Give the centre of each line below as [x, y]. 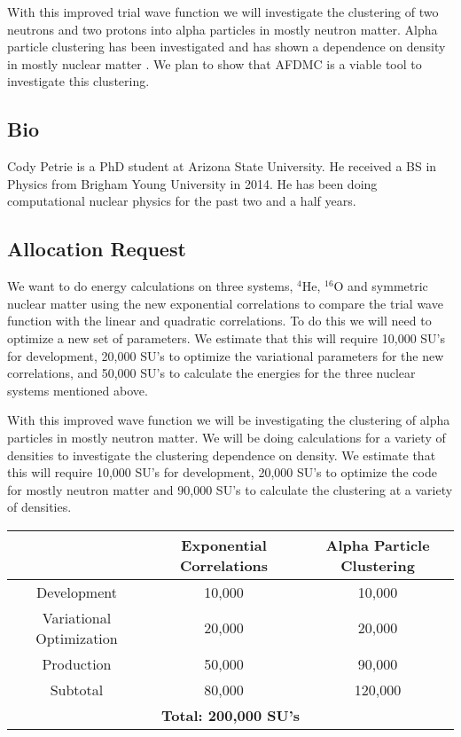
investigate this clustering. [78, 81]
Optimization [77, 638]
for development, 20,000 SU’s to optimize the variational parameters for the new [226, 355]
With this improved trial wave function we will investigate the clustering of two [223, 12]
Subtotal [77, 689]
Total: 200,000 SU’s [230, 715]
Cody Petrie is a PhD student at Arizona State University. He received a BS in [222, 166]
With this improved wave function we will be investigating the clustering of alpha [229, 420]
